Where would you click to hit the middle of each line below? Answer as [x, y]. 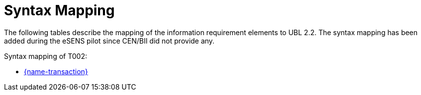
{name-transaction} [56, 71]
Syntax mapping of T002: [46, 56]
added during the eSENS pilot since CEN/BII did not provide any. [109, 41]
